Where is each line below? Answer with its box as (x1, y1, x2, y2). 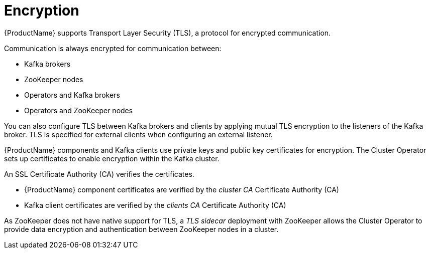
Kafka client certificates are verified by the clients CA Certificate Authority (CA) (24, 200, 286, 209)
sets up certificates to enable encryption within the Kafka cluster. (4, 154, 220, 163)
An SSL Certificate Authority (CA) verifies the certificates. (4, 169, 194, 178)
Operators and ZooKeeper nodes (24, 106, 133, 115)
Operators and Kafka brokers (24, 90, 120, 99)
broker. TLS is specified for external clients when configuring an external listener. (4, 130, 273, 139)
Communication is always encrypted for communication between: (4, 44, 222, 53)
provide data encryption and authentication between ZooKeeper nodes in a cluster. (4, 224, 279, 233)
